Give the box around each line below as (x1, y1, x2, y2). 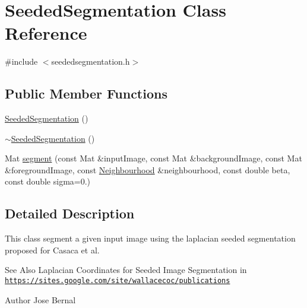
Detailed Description (5, 204, 135, 223)
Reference (5, 21, 87, 45)
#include (5, 55, 38, 68)
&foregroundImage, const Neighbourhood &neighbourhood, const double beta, (5, 163, 290, 176)
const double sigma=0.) (5, 175, 91, 188)
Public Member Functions (5, 84, 167, 103)
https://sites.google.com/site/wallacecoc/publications (5, 277, 230, 285)
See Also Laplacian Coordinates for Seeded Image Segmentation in (5, 263, 247, 276)
